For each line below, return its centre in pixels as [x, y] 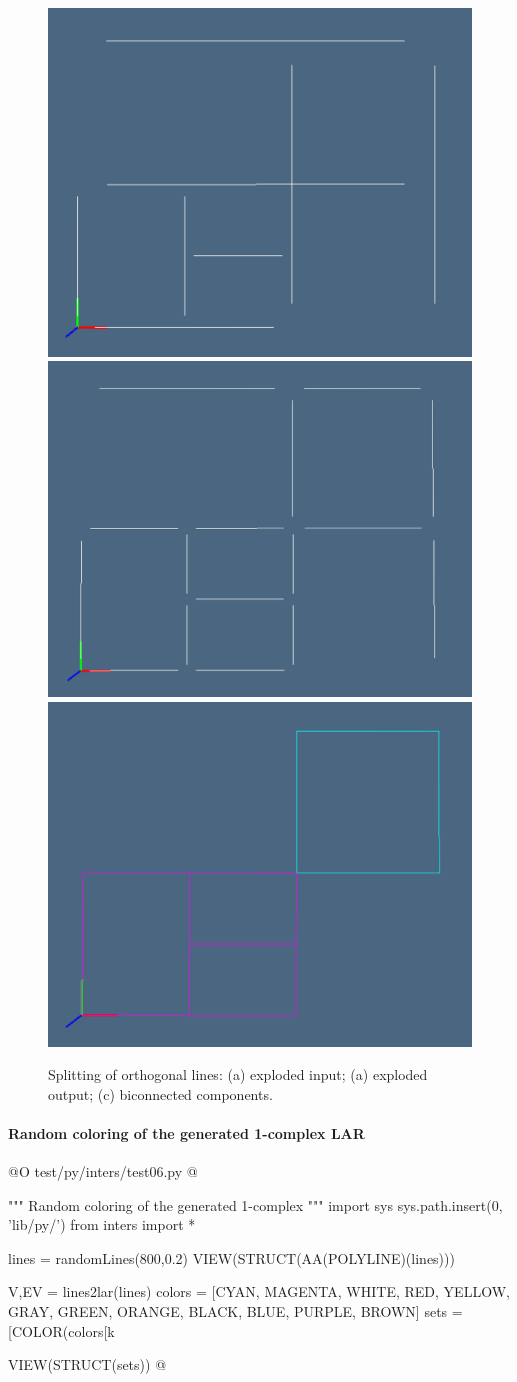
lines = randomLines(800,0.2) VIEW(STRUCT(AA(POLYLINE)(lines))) [231, 1257]
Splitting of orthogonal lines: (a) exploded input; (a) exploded [238, 1074]
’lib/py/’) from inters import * [102, 1224]
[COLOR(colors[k [61, 1330]
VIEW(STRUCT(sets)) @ [87, 1364]
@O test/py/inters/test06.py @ [103, 1171]
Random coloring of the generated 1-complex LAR [186, 1132]
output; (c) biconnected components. [160, 1093]
